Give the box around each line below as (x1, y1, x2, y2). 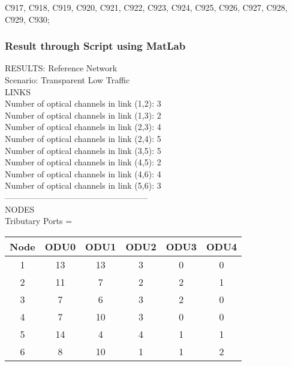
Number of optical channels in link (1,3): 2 (5, 108, 161, 121)
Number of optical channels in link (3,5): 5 (5, 144, 161, 156)
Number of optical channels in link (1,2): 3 (5, 97, 161, 110)
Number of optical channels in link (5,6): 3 (5, 179, 161, 192)
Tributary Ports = (5, 214, 73, 227)
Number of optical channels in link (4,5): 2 (5, 156, 161, 168)
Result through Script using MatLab (5, 38, 186, 53)
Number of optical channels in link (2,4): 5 (5, 132, 161, 144)
